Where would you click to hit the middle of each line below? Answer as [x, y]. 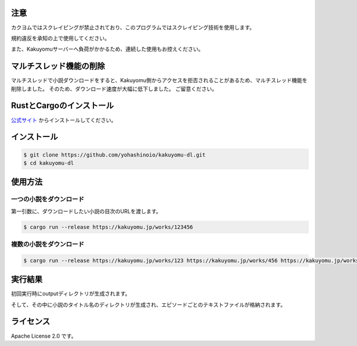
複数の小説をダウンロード [48, 244]
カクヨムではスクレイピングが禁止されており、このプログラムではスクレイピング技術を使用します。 [133, 27]
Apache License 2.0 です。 [44, 336]
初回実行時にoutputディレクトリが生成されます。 [71, 294]
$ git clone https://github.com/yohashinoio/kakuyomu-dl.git [115, 155]
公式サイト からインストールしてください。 [64, 120]
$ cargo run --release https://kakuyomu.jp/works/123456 [108, 227]
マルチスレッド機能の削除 [58, 66]
